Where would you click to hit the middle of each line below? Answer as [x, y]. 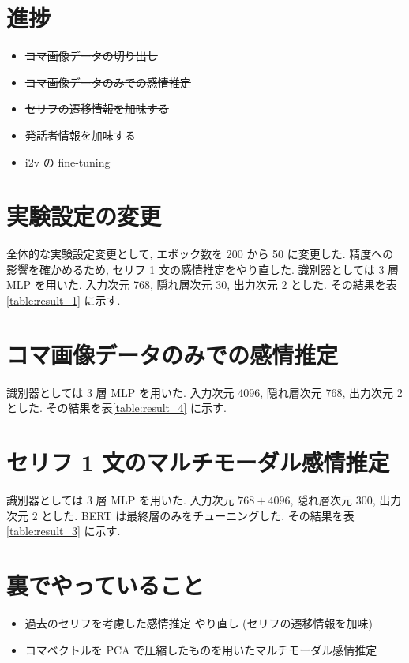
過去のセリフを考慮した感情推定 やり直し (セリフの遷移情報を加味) [199, 622]
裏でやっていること [105, 585]
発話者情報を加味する [80, 135]
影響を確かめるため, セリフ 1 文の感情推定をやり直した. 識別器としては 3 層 [203, 269]
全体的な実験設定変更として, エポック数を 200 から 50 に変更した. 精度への [200, 254]
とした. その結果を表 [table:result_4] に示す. [116, 408]
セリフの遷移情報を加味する [97, 109]
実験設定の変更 [84, 216]
